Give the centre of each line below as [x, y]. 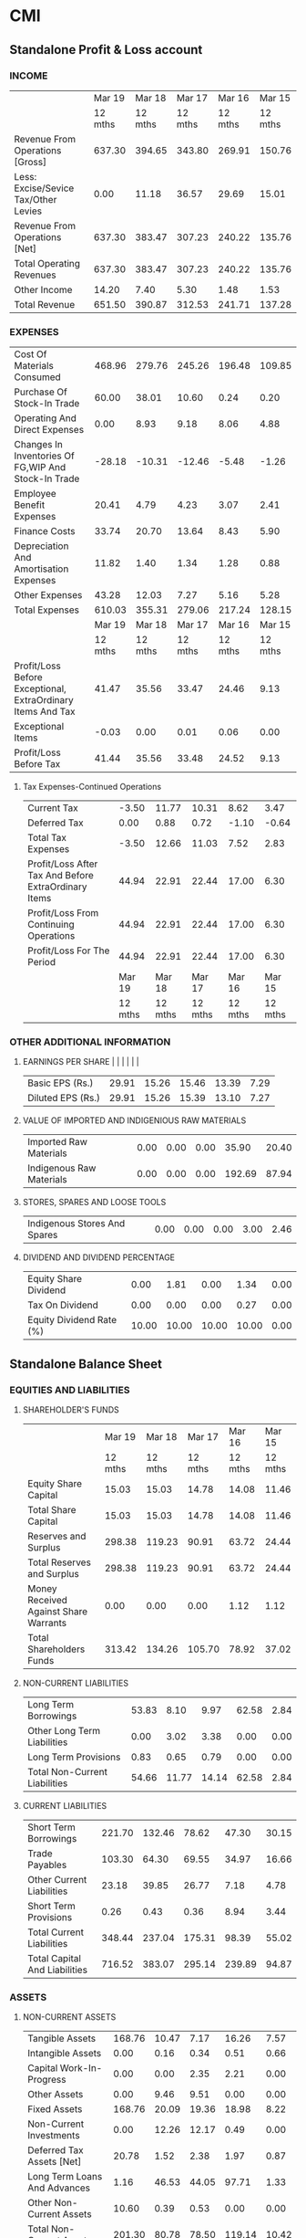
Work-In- [81, 2068]
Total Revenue [45, 304]
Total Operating [47, 263]
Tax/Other [36, 199]
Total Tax [46, 838]
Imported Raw [57, 1142]
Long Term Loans [65, 2177]
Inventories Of [44, 456]
